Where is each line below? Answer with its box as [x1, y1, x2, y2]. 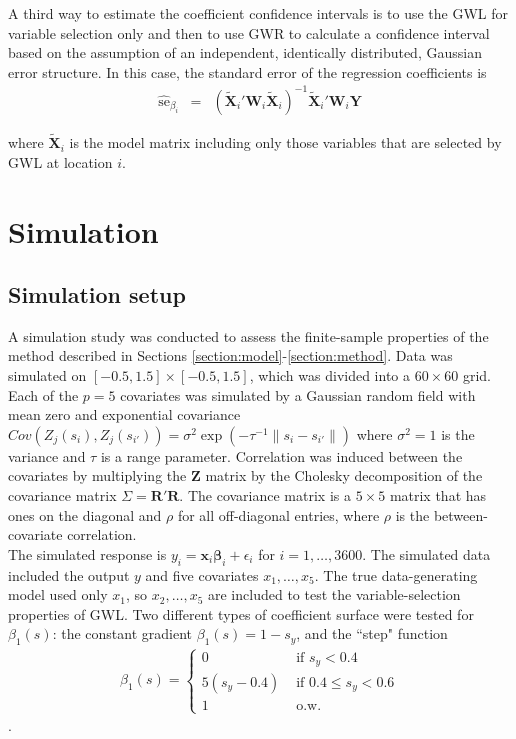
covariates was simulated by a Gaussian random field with [120, 384, 476, 405]
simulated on [8, 365, 87, 386]
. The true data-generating [314, 564, 478, 585]
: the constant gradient [52, 623, 193, 644]
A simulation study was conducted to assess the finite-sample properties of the [8, 325, 489, 346]
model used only [8, 584, 108, 605]
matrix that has [389, 485, 487, 506]
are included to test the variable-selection [208, 584, 461, 605]
